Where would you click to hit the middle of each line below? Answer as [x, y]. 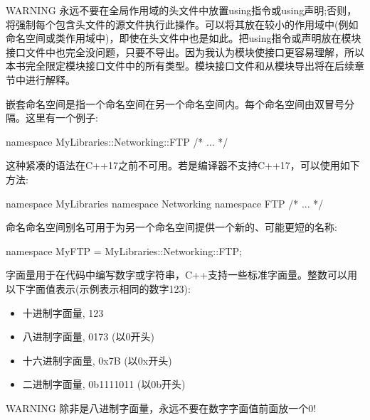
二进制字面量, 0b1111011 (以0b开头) [104, 384]
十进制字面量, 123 [63, 312]
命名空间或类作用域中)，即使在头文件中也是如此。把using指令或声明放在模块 [184, 38]
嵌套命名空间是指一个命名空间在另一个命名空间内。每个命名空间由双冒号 [175, 103]
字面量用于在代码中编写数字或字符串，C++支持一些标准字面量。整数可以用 [181, 275]
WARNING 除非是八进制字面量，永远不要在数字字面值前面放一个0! [161, 408]
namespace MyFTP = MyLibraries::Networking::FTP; [124, 251]
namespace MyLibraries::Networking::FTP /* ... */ [117, 141]
